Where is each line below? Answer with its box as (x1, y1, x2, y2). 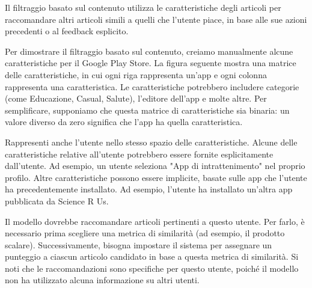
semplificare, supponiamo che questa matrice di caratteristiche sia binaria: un (5, 103, 290, 116)
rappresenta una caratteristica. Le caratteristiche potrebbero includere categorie (5, 80, 299, 93)
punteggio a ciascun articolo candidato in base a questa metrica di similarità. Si (5, 250, 299, 263)
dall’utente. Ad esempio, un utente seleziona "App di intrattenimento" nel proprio (5, 159, 305, 172)
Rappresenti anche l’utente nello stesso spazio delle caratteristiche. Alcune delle (5, 135, 298, 148)
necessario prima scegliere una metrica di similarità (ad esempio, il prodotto (5, 227, 285, 239)
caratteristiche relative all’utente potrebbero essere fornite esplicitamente (5, 147, 274, 160)
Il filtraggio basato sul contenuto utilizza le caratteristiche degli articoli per (5, 1, 281, 13)
